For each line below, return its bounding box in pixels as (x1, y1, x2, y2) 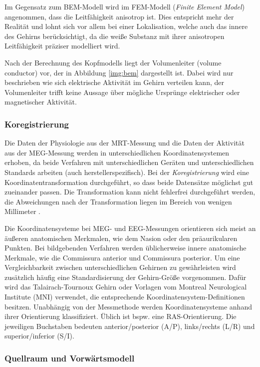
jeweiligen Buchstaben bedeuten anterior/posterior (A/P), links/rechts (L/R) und (4, 320, 255, 331)
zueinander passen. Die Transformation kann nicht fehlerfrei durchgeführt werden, (4, 186, 256, 197)
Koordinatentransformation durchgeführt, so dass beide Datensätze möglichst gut (4, 176, 254, 187)
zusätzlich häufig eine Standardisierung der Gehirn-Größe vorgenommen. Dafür (4, 271, 247, 282)
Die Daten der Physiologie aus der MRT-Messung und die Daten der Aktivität (4, 137, 245, 148)
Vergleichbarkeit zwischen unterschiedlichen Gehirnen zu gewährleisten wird (4, 262, 236, 272)
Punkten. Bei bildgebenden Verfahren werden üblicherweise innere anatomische (4, 242, 247, 253)
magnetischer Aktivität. (4, 96, 77, 107)
